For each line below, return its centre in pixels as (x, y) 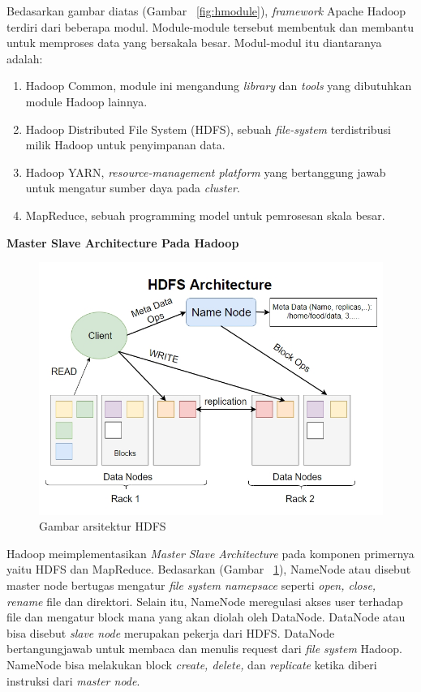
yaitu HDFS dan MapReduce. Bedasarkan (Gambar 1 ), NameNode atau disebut (209, 569)
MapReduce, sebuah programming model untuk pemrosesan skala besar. (205, 215)
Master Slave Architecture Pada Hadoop (123, 242)
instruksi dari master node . (73, 680)
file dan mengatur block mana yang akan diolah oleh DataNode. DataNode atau (206, 617)
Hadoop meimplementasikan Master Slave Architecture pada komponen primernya (210, 553)
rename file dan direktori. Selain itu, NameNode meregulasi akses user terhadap (205, 601)
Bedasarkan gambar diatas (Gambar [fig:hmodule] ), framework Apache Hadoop (206, 11)
